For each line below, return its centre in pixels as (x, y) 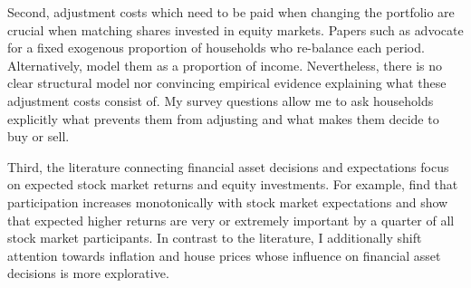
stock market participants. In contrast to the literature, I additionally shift (215, 238)
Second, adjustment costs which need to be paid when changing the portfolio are (231, 12)
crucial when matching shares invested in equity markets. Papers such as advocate (235, 29)
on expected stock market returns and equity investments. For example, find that (233, 184)
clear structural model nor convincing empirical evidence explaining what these (227, 83)
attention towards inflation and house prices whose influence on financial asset (224, 255)
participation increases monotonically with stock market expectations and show (228, 202)
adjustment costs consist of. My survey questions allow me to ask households (221, 100)
